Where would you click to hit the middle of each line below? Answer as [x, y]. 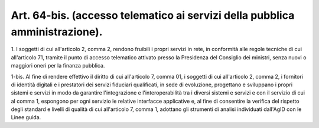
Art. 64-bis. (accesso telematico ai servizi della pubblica [153, 15]
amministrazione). [57, 32]
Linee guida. [26, 117]
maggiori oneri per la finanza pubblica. [58, 66]
